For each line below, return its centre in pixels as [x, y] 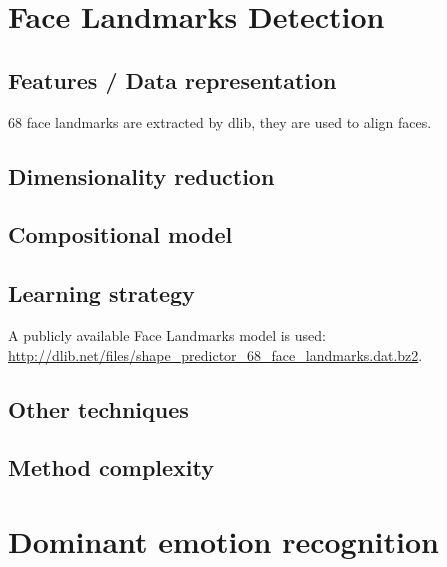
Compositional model [120, 234]
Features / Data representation [172, 79]
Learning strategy [101, 293]
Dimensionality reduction [141, 175]
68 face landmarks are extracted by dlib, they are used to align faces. [220, 121]
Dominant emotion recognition [223, 540]
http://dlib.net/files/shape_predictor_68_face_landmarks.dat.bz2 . [215, 354]
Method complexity [111, 467]
